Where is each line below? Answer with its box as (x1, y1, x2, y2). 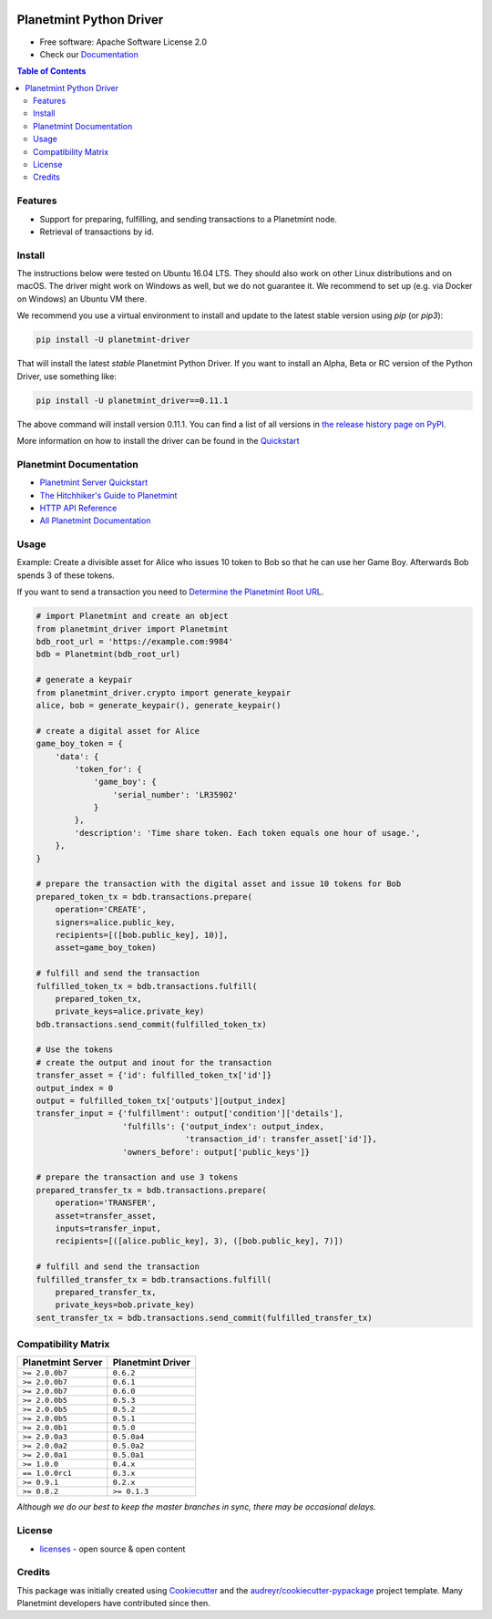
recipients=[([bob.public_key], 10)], (55, 930, 229, 940)
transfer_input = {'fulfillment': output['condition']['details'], (36, 1109, 344, 1119)
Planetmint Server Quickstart (39, 477, 149, 488)
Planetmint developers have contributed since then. (16, 1598, 211, 1609)
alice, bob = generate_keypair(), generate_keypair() (36, 700, 282, 710)
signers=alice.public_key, (55, 917, 177, 927)
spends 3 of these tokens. (16, 570, 115, 581)
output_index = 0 (36, 1083, 114, 1093)
